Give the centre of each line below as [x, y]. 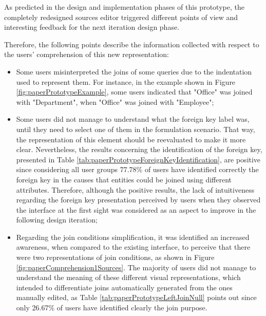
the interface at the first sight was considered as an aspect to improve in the [136, 209]
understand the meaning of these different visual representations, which [128, 277]
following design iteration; [57, 220]
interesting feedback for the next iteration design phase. [92, 27]
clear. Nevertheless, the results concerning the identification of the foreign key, [139, 149]
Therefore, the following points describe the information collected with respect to [132, 44]
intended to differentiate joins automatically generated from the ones [124, 287]
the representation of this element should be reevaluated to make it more [131, 139]
